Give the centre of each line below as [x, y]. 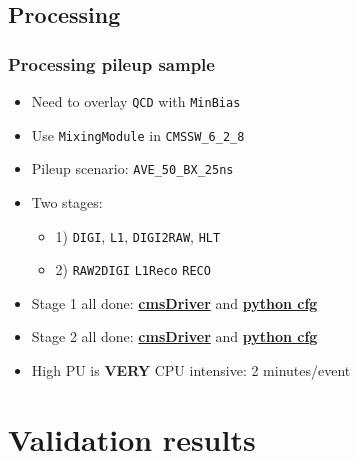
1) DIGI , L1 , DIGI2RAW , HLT [138, 235]
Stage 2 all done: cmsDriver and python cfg [174, 336]
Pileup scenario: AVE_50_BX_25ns [132, 168]
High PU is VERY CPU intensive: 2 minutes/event [191, 370]
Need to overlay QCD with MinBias [136, 101]
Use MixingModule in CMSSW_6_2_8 [138, 134]
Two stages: [67, 201]
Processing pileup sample [111, 63]
